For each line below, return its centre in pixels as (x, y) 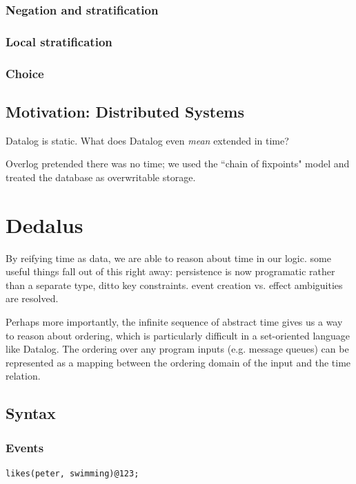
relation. (23, 376)
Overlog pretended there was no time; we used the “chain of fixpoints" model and (178, 164)
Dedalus (44, 224)
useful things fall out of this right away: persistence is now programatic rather (170, 271)
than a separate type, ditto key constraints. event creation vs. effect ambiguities (174, 285)
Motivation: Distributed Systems (125, 111)
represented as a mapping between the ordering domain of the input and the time (178, 362)
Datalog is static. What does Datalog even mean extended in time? (147, 140)
